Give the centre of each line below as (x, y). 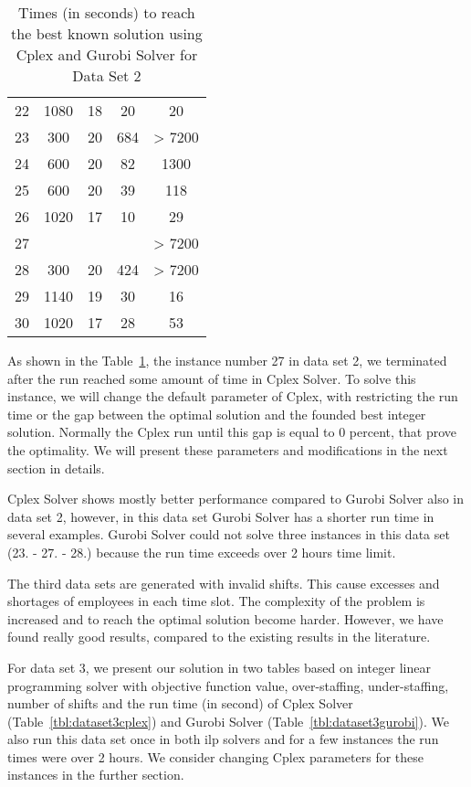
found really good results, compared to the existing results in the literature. (219, 637)
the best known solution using (107, 33)
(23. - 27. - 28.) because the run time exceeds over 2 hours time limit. (202, 552)
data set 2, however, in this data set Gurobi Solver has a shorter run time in (221, 516)
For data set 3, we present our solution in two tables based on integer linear (219, 667)
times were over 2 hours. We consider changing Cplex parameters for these (215, 756)
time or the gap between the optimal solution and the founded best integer (217, 414)
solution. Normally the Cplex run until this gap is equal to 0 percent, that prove (232, 432)
